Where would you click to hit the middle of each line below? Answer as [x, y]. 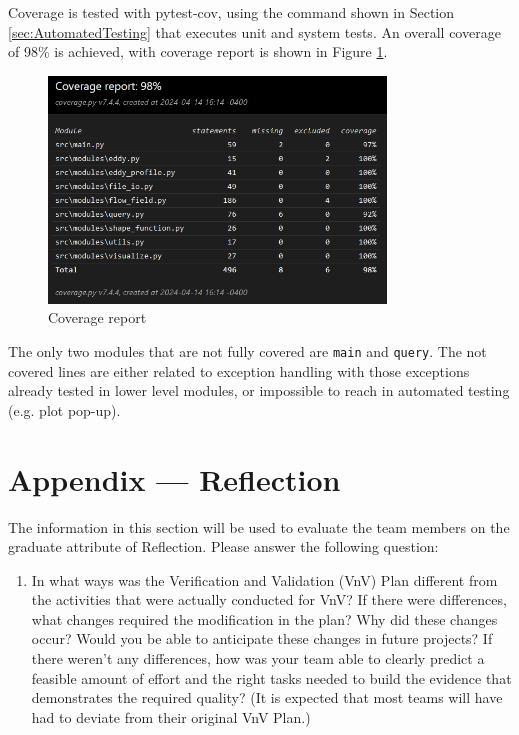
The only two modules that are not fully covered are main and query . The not [247, 350]
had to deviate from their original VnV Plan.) [171, 716]
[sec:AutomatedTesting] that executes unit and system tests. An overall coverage [254, 31]
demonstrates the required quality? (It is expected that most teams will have [267, 697]
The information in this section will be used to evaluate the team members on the [259, 526]
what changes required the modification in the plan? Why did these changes [264, 618]
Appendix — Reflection [174, 478]
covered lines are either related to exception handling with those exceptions [239, 370]
